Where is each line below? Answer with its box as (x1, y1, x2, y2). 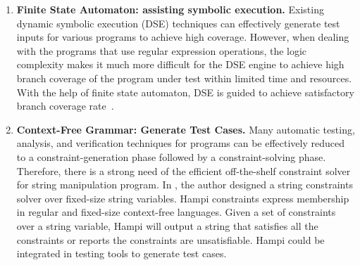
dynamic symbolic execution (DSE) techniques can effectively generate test (16, 15, 340, 30)
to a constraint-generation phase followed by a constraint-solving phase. (16, 149, 326, 164)
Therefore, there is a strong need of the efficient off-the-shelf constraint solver (16, 163, 351, 178)
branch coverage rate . (16, 98, 114, 113)
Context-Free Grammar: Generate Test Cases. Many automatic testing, (16, 122, 355, 136)
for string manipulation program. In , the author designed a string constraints (16, 177, 353, 192)
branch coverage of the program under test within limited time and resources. (16, 70, 352, 85)
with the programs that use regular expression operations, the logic (16, 43, 307, 58)
